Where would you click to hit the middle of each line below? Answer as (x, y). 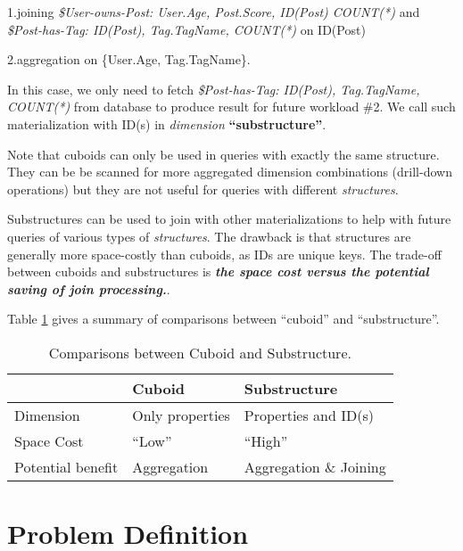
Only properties (181, 415)
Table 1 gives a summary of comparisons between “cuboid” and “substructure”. (223, 319)
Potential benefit (66, 466)
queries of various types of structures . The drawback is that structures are (209, 236)
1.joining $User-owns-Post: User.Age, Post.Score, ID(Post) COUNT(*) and (214, 12)
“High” (266, 440)
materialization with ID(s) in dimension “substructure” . (167, 123)
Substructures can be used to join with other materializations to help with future (229, 219)
